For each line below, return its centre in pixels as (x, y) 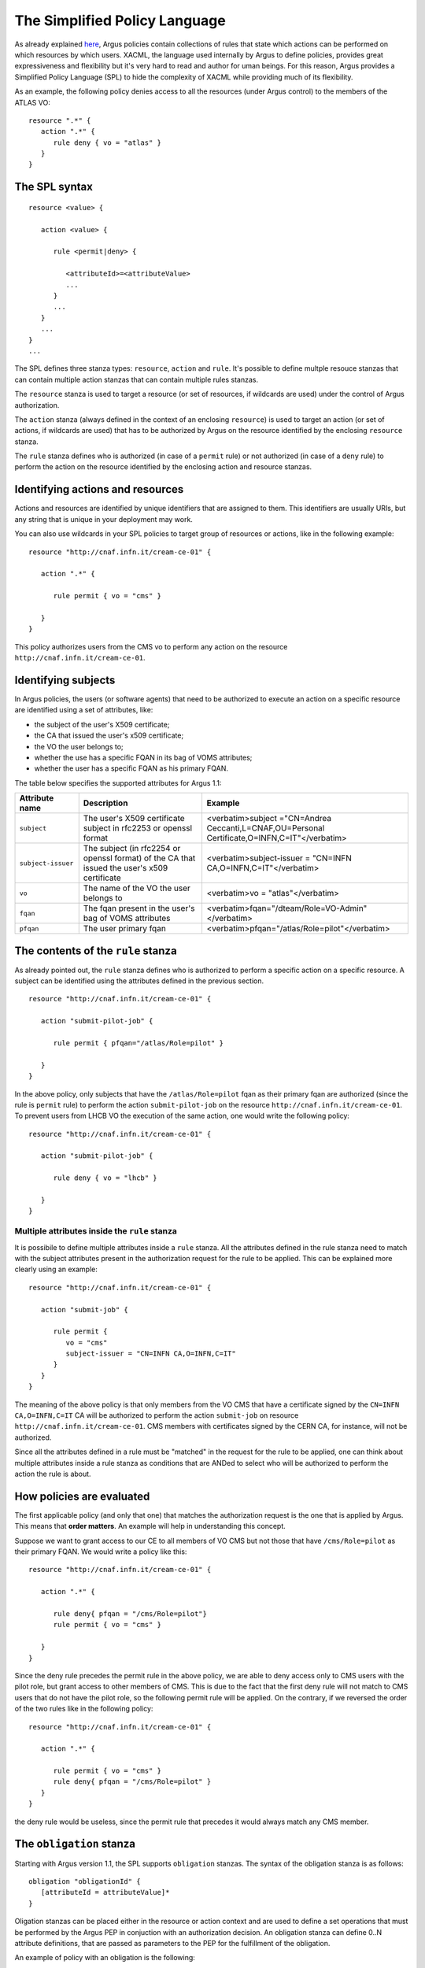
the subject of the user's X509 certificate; (102, 724)
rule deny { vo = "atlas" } (107, 142)
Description (105, 803)
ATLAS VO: (32, 102)
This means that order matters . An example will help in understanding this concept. (150, 1526)
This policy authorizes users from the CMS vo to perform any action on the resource (151, 646)
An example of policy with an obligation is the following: (105, 1958)
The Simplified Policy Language (120, 20)
